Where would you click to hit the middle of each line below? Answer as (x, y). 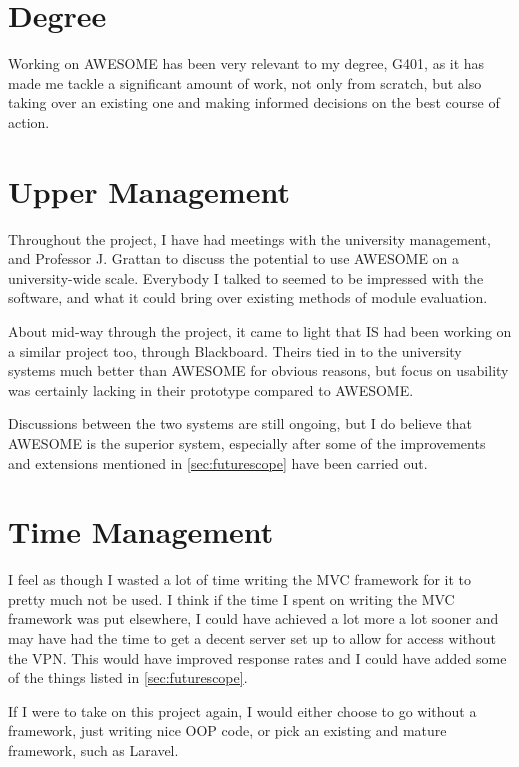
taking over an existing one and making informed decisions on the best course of (254, 102)
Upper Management (149, 190)
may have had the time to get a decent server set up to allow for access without (252, 638)
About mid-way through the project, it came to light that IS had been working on (260, 331)
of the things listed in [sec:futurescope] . (128, 677)
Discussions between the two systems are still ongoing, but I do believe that (240, 423)
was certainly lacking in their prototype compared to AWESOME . (211, 389)
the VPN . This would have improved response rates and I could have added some (257, 657)
